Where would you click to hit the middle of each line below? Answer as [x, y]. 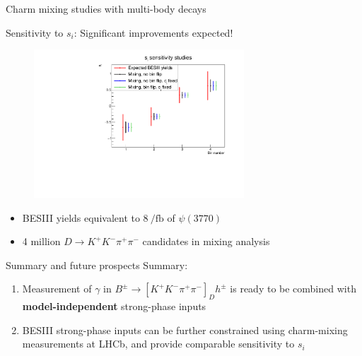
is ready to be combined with [293, 289]
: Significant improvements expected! [153, 32]
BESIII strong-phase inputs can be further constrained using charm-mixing [185, 330]
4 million [41, 241]
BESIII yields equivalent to [81, 217]
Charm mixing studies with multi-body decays [106, 8]
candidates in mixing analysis [206, 241]
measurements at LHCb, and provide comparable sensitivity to [158, 344]
